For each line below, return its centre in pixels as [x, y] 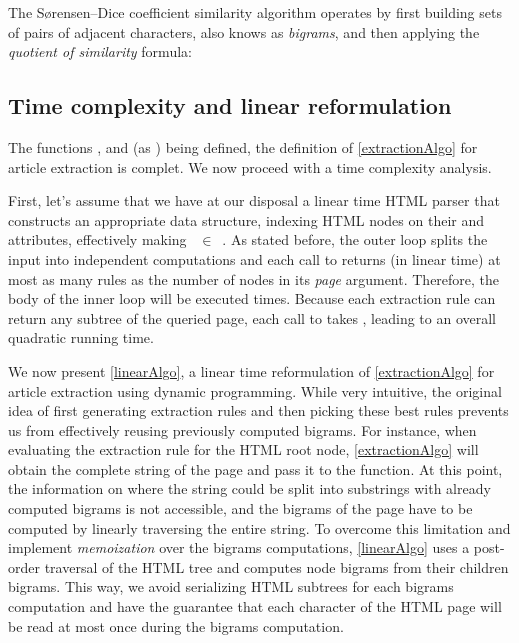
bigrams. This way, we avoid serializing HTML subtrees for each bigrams [231, 586]
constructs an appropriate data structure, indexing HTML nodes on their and [246, 219]
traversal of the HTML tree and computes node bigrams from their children [276, 566]
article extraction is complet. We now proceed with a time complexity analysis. [250, 166]
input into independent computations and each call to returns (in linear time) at [254, 258]
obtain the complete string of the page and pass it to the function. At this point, [255, 468]
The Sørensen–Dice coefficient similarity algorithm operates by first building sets [255, 12]
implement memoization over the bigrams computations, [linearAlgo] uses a [239, 547]
